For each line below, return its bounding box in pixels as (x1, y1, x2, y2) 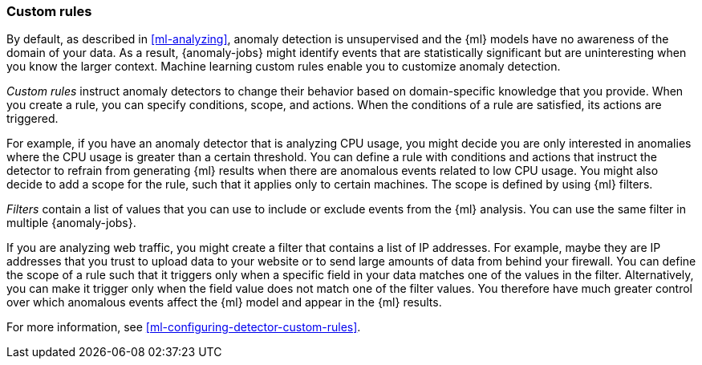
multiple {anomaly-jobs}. (6, 216, 136, 230)
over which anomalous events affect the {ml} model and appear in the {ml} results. (6, 295, 442, 310)
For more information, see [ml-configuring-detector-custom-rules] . (6, 320, 361, 335)
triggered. (6, 112, 59, 126)
